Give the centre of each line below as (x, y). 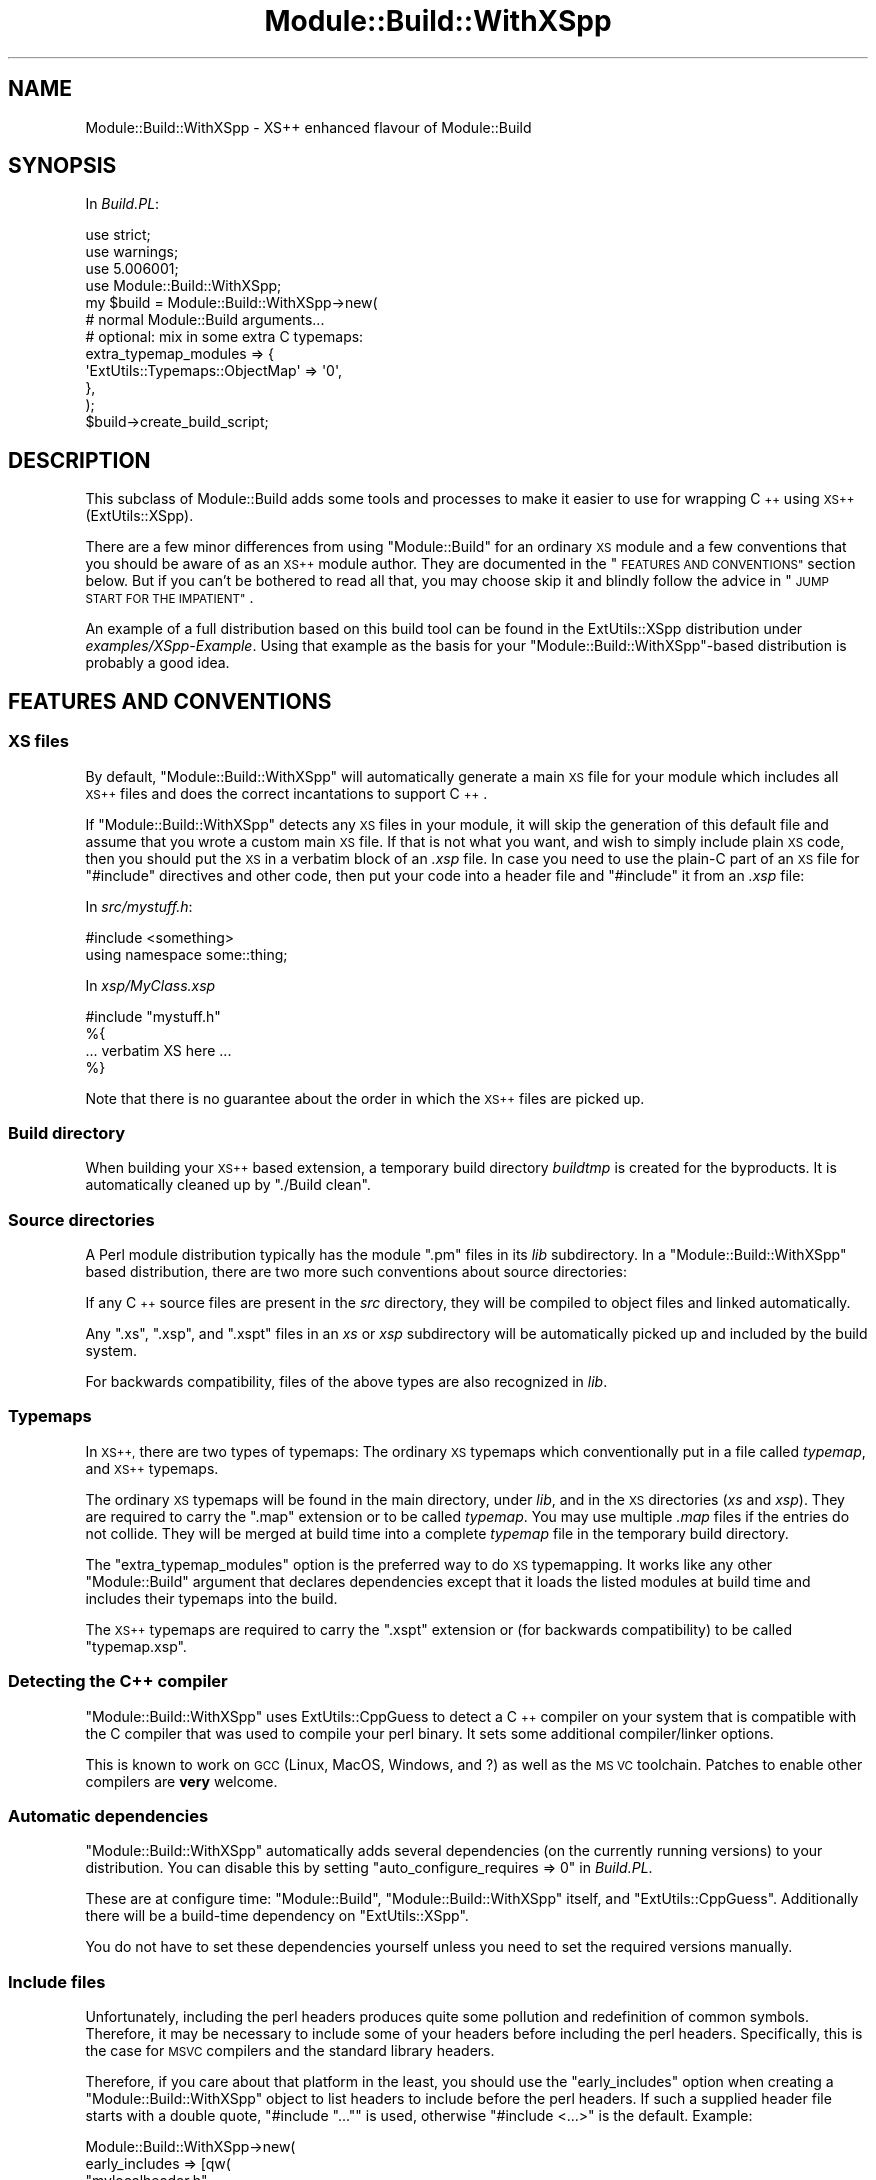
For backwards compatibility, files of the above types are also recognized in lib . (346, 1381)
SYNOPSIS (62, 166)
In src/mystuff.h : (139, 906)
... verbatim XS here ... (158, 1050)
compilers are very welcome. (181, 1781)
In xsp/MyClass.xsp (150, 985)
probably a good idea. (157, 663)
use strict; (118, 235)
